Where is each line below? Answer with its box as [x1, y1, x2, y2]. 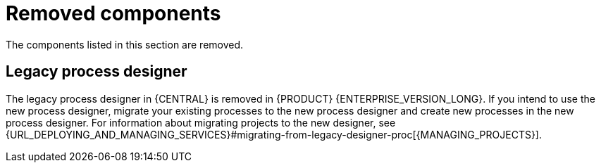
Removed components [6, 1, 221, 25]
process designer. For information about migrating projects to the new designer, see [6, 116, 396, 129]
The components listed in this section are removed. [6, 38, 244, 51]
